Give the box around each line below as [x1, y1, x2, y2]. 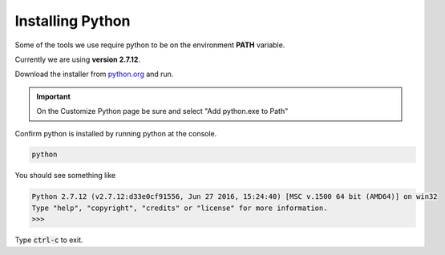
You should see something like [14, 171, 116, 180]
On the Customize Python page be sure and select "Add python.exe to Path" [36, 107, 289, 116]
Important [36, 91, 71, 101]
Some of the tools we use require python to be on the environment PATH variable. [14, 40, 285, 50]
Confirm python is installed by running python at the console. [14, 128, 217, 138]
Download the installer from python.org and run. [14, 69, 174, 79]
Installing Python [14, 12, 131, 30]
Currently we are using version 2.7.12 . [14, 55, 140, 64]
